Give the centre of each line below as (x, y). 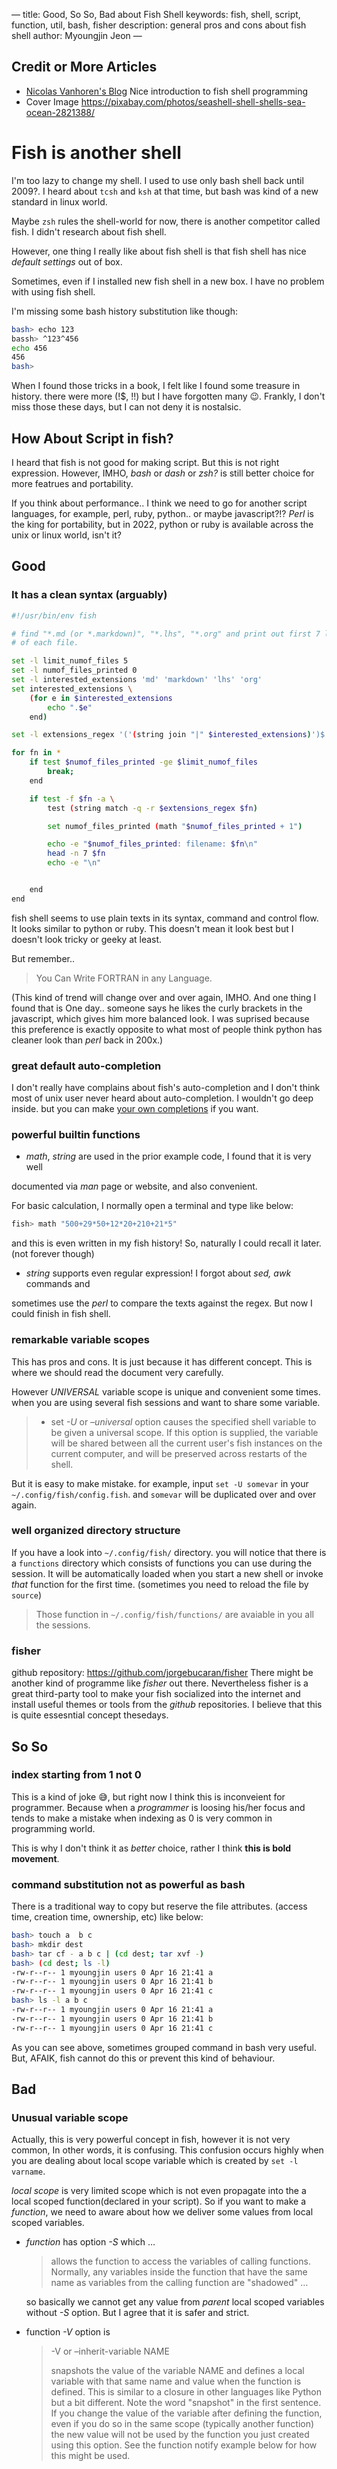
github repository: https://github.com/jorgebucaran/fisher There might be (162, 1673)
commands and (58, 1284)
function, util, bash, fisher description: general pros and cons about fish (159, 25)
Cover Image (52, 101)
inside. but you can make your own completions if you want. (135, 1109)
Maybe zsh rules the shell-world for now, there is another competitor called (166, 221)
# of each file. (45, 643)
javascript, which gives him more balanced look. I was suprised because (160, 1018)
